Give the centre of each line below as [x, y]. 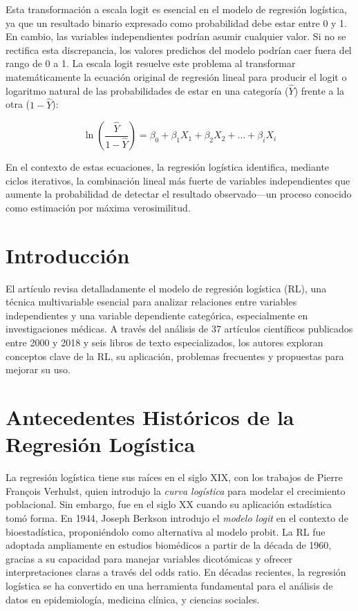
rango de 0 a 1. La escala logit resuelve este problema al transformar [151, 63]
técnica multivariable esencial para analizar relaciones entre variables [151, 302]
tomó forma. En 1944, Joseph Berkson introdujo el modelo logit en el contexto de [177, 517]
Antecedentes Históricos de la [150, 417]
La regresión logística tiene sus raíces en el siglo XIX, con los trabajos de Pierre [174, 477]
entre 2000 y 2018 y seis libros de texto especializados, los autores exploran [164, 342]
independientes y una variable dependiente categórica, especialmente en [157, 315]
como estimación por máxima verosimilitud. [98, 207]
